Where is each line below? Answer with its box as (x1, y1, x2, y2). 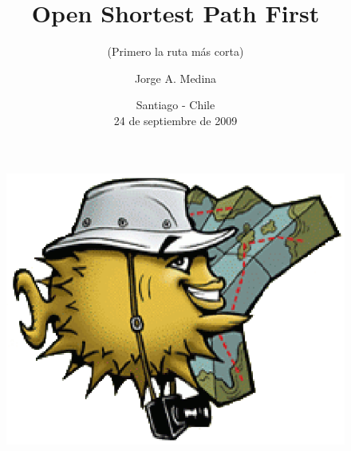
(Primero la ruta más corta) (107, 43, 244, 60)
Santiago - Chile (136, 96, 215, 113)
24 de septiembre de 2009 (113, 112, 238, 128)
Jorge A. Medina (134, 69, 217, 86)
